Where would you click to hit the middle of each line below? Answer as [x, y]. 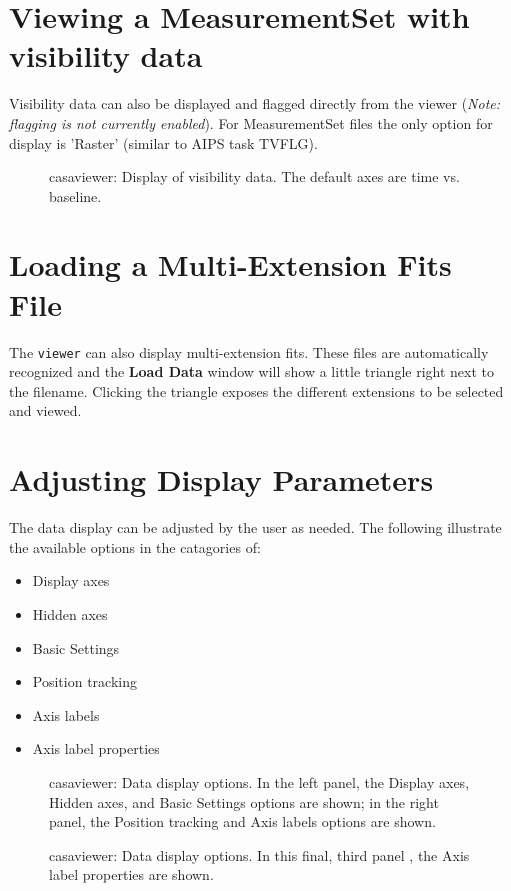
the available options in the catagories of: [135, 546]
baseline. [75, 195]
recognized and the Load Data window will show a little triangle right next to [251, 371]
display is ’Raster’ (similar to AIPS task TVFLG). [163, 142]
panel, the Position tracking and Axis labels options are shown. [242, 821]
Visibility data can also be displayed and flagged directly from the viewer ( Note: [255, 103]
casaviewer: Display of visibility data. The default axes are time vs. [254, 176]
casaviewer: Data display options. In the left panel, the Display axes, [259, 781]
